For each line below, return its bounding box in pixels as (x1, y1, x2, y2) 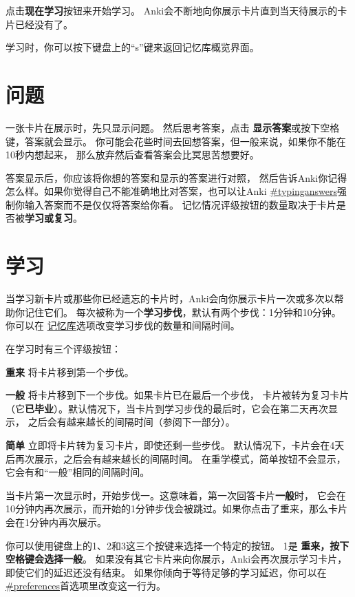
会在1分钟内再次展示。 (6, 514, 107, 529)
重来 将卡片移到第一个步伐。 (6, 364, 134, 379)
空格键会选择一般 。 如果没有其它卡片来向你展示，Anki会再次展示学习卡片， (6, 552, 347, 566)
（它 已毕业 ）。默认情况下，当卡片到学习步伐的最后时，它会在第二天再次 (6, 401, 328, 415)
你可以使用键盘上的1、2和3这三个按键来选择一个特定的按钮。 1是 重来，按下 (6, 538, 349, 552)
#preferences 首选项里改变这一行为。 (6, 578, 166, 593)
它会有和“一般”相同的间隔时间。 (6, 465, 150, 479)
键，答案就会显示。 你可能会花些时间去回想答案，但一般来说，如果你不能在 (6, 134, 346, 148)
